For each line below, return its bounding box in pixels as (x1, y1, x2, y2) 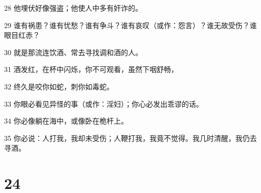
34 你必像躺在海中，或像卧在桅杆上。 (4, 115, 128, 126)
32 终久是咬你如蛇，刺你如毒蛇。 (4, 81, 114, 91)
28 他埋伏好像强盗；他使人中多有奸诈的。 (4, 3, 143, 13)
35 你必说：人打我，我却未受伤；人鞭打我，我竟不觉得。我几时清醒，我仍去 (4, 132, 257, 143)
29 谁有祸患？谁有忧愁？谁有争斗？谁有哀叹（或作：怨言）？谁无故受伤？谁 (4, 19, 257, 30)
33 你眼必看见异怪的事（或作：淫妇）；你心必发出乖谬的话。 (4, 98, 203, 109)
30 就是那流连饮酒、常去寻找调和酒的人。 (4, 46, 143, 57)
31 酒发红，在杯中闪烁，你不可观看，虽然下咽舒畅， (4, 64, 178, 75)
